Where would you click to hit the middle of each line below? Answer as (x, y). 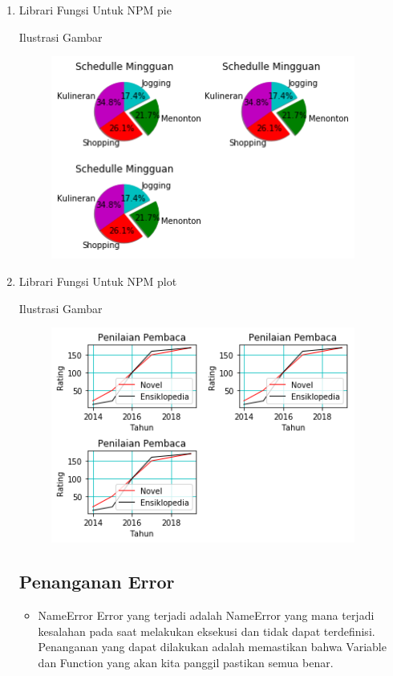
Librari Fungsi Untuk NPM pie (95, 10)
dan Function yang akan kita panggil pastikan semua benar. (186, 662)
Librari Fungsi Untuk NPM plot (98, 281)
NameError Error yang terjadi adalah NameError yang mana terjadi (206, 615)
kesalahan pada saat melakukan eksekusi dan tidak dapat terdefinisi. (207, 631)
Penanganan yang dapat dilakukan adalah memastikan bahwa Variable (212, 647)
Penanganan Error (97, 582)
